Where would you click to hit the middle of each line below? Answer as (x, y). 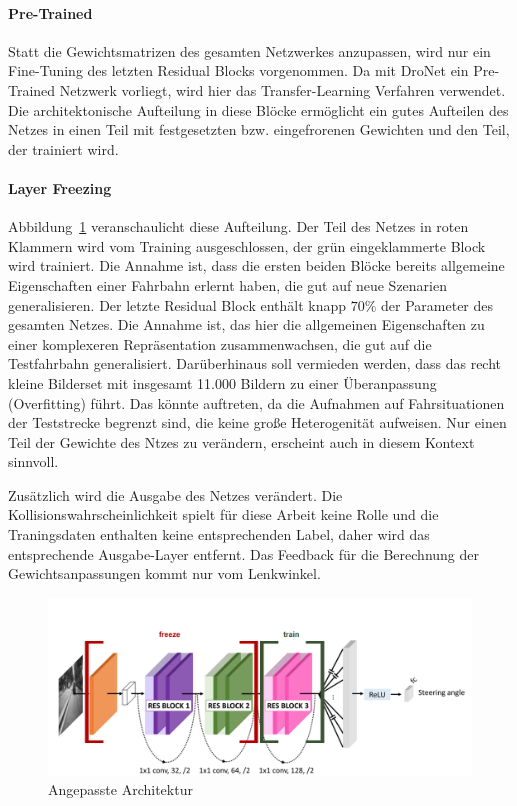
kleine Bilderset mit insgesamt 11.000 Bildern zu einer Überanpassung (222, 382)
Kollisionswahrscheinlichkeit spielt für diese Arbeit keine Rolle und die (223, 514)
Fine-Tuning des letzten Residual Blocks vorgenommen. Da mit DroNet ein (238, 70)
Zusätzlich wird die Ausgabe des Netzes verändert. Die (175, 494)
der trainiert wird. (63, 148)
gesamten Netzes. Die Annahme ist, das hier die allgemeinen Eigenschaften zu (246, 324)
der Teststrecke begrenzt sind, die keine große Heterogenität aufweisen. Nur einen (257, 422)
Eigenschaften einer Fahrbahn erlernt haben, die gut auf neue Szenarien (227, 284)
